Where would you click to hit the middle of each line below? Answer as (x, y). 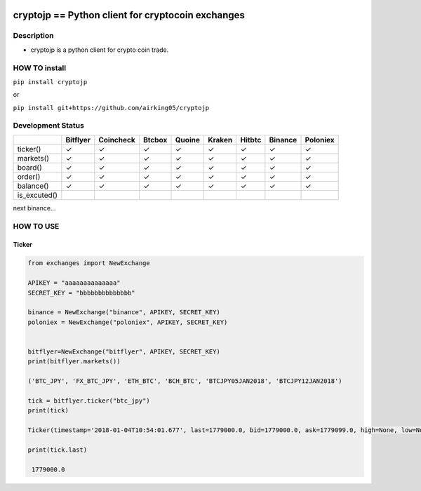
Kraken (220, 140)
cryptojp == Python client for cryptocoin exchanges (129, 15)
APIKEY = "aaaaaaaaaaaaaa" (74, 283)
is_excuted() (38, 195)
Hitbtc (251, 140)
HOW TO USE (36, 226)
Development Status (48, 126)
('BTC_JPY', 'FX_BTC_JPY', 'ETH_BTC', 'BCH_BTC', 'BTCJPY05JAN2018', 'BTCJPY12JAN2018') (185, 381)
